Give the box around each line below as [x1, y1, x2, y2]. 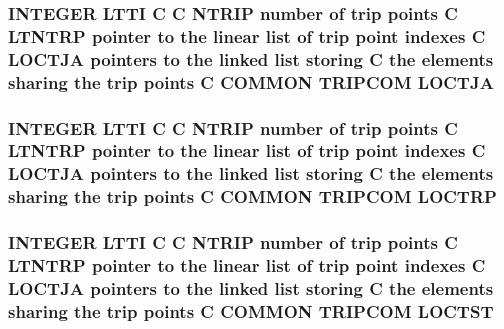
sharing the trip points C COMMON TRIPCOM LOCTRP [8, 184, 497, 209]
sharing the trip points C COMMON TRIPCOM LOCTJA [8, 69, 494, 94]
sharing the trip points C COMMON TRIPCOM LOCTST [8, 298, 494, 323]
